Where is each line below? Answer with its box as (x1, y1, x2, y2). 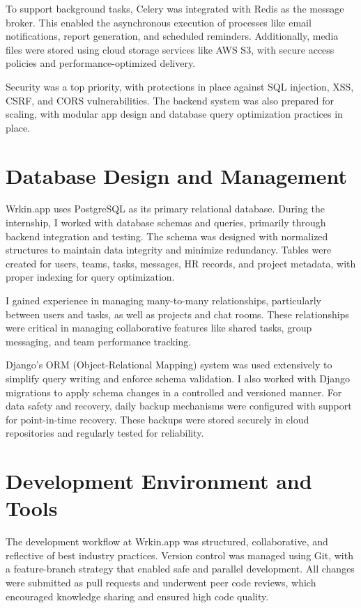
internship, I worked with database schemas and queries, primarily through (6, 215, 326, 230)
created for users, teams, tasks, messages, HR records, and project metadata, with (6, 256, 356, 270)
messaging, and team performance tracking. (6, 334, 192, 348)
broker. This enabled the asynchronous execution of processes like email (6, 15, 312, 29)
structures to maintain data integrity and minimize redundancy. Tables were (6, 242, 332, 257)
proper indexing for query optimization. (6, 270, 175, 284)
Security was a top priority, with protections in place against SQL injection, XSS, (6, 79, 354, 93)
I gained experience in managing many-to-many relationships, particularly (6, 293, 322, 308)
